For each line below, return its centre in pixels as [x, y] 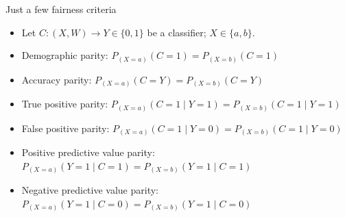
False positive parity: [66, 128]
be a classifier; [177, 32]
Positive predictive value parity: [88, 152]
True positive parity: [65, 104]
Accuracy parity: [57, 79]
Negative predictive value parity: [90, 190]
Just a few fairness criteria [61, 9]
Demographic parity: [65, 55]
